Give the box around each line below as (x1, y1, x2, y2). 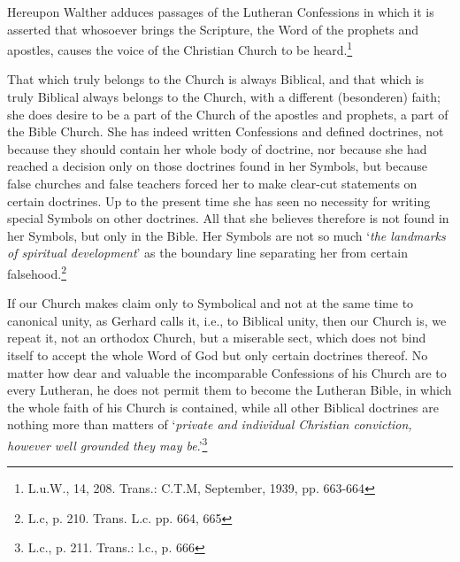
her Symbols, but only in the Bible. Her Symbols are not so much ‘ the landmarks (7, 226, 446, 244)
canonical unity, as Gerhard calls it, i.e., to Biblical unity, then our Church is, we (7, 311, 447, 329)
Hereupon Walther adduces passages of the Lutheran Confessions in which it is (7, 3, 434, 20)
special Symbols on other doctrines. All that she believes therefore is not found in (7, 209, 449, 227)
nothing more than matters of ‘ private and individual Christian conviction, (7, 415, 412, 434)
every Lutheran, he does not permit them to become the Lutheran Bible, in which (7, 381, 452, 399)
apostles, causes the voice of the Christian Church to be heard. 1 (7, 38, 353, 58)
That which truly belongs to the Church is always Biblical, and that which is (7, 70, 425, 89)
